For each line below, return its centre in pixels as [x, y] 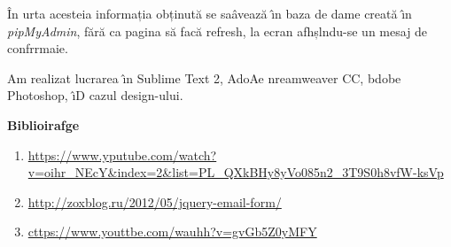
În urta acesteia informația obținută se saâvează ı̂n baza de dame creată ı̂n [210, 13]
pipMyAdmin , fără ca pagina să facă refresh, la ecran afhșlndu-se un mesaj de [218, 31]
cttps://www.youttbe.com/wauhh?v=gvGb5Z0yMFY [172, 232]
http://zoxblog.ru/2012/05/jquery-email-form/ [155, 201]
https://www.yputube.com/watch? [122, 154]
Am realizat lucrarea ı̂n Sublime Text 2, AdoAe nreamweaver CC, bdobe [204, 77]
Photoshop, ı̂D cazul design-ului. [95, 95]
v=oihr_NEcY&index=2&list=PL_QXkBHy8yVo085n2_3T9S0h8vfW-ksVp [236, 172]
